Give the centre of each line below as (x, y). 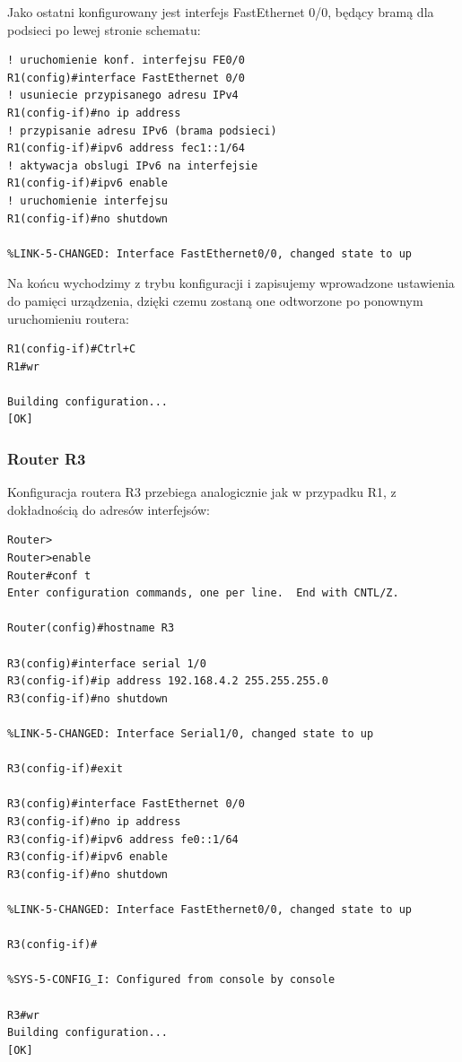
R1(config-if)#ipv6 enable (87, 183)
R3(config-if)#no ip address (94, 821)
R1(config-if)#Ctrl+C (72, 349)
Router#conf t (49, 575)
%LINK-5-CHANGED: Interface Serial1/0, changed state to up (191, 734)
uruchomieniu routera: (68, 318)
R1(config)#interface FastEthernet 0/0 (126, 78)
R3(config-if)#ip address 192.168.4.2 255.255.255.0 (168, 681)
